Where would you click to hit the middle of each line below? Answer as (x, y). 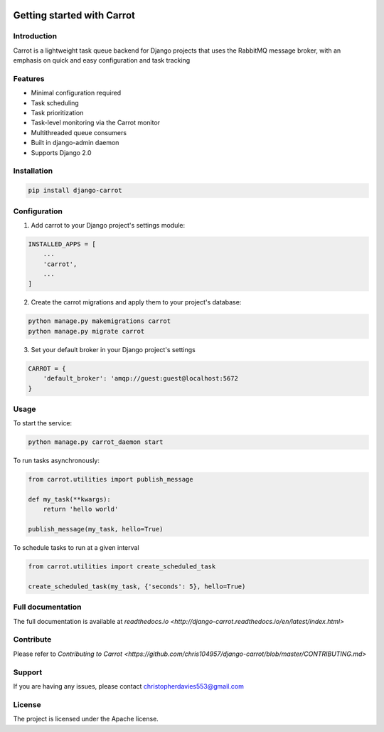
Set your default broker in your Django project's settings (113, 349)
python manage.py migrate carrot (86, 331)
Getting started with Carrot (74, 15)
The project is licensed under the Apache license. (86, 719)
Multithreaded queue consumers (79, 132)
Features (29, 78)
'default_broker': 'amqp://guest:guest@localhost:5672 (140, 378)
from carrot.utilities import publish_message (111, 479)
